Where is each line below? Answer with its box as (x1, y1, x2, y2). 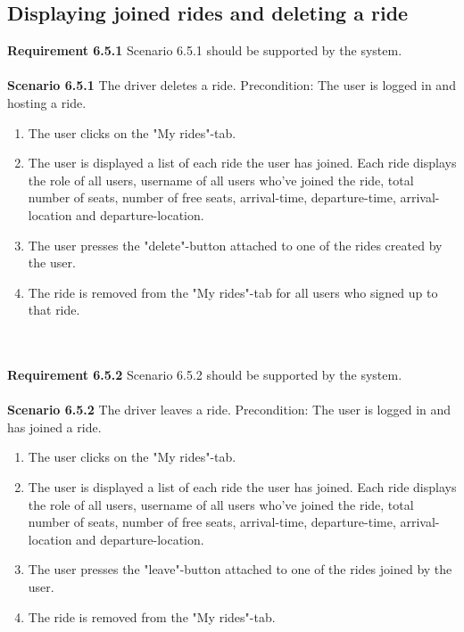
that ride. (28, 300, 80, 319)
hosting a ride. (7, 93, 87, 111)
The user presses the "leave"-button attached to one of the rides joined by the (28, 560, 452, 579)
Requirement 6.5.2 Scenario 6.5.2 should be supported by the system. (7, 365, 402, 384)
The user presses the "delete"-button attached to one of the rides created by (28, 235, 443, 254)
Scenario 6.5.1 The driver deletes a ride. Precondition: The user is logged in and (7, 76, 456, 94)
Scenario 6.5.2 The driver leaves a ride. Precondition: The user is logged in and (7, 400, 452, 419)
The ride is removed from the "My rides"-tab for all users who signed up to (28, 283, 438, 301)
